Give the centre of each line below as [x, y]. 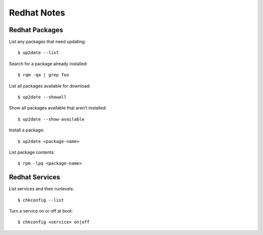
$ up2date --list [38, 53]
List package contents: [32, 152]
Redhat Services [35, 177]
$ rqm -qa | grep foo [43, 75]
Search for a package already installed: [48, 64]
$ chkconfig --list [41, 200]
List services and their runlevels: [41, 189]
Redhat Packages [36, 30]
